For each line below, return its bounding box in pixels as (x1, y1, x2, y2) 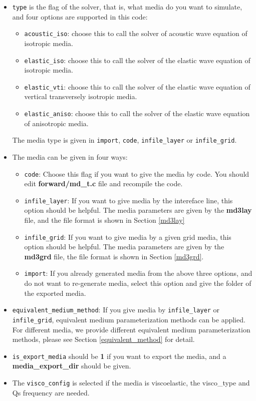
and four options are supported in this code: (12, 11, 148, 22)
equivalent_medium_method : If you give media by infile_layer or (12, 304, 220, 315)
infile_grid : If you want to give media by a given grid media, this (24, 231, 231, 242)
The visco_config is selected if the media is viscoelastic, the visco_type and (12, 377, 250, 388)
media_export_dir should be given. (12, 360, 131, 371)
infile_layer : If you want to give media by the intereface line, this (24, 195, 233, 205)
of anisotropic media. (24, 118, 89, 128)
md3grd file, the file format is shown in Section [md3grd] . (24, 251, 204, 261)
